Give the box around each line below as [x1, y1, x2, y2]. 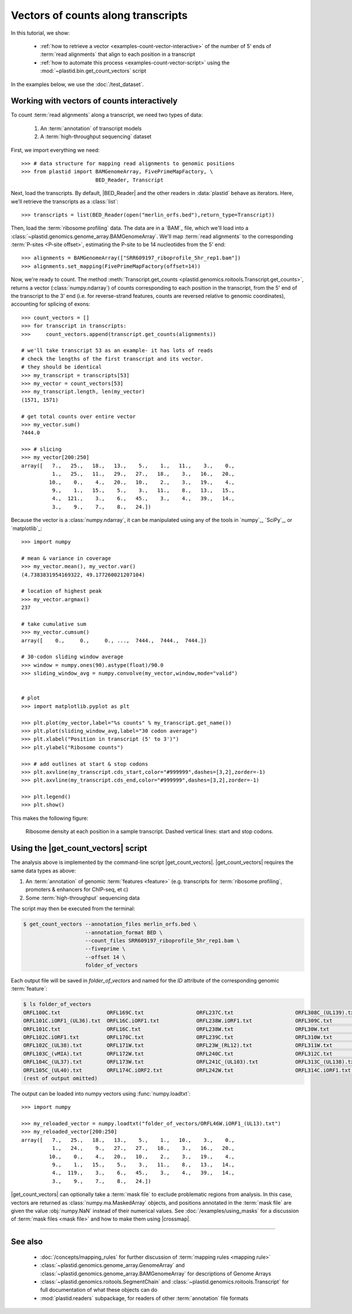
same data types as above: [11, 867, 76, 874]
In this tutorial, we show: [11, 29, 70, 36]
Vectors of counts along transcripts [11, 9, 188, 22]
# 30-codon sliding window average [21, 653, 124, 661]
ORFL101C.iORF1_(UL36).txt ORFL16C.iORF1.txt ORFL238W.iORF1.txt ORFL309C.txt [23, 1017, 333, 1024]
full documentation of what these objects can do [40, 1286, 158, 1293]
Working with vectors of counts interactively [11, 96, 178, 106]
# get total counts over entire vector [21, 413, 136, 420]
